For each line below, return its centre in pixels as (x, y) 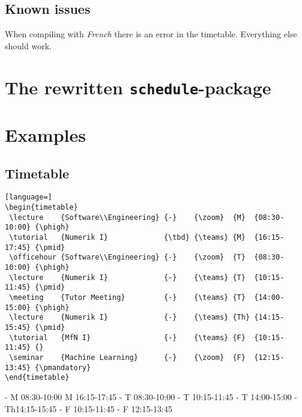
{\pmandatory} (63, 367)
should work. (28, 45)
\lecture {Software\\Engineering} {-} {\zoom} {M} (127, 217)
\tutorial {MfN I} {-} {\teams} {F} (127, 337)
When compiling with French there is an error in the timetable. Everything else (151, 34)
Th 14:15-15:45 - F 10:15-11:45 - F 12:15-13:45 (89, 408)
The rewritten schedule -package (138, 87)
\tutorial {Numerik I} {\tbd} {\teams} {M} (127, 238)
